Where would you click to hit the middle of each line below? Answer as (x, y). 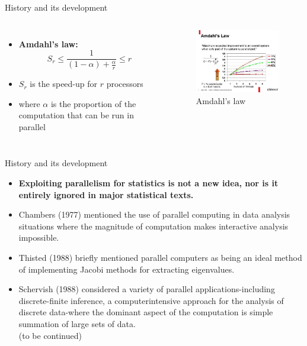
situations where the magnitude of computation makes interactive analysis (153, 226)
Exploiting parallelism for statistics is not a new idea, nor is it (148, 183)
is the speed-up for (64, 84)
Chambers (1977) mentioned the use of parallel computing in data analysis (154, 214)
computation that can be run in (76, 115)
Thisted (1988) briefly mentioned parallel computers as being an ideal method (160, 258)
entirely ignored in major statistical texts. (106, 194)
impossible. (39, 237)
